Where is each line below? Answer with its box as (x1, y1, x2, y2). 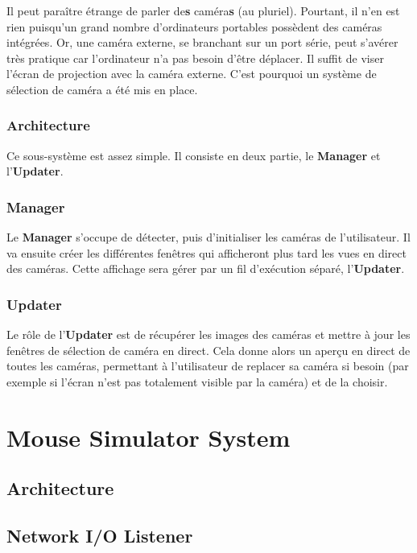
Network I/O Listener (6, 523, 193, 548)
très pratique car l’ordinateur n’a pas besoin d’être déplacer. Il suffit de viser (6, 49, 384, 66)
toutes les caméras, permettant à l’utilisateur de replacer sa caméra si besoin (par (6, 357, 409, 374)
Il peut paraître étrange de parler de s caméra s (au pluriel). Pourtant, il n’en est (6, 2, 400, 19)
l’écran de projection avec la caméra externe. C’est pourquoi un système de (6, 65, 377, 82)
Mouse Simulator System (6, 420, 291, 453)
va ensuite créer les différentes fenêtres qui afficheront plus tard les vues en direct (6, 244, 407, 261)
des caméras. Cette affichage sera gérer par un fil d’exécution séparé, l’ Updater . (6, 260, 405, 277)
